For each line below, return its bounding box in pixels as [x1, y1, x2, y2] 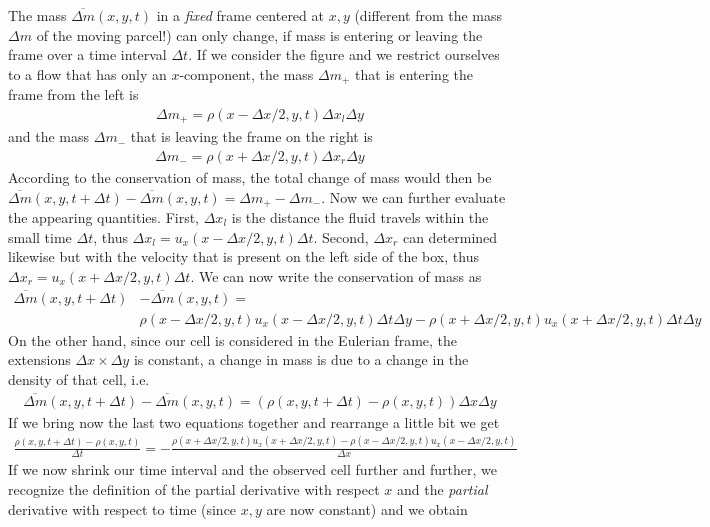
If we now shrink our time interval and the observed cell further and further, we [8, 459, 497, 480]
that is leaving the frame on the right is [130, 126, 373, 147]
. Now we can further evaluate [321, 186, 506, 207]
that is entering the [355, 63, 474, 84]
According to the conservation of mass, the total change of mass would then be [8, 166, 492, 187]
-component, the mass [179, 63, 314, 84]
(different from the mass [354, 5, 503, 25]
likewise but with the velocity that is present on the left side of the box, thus [8, 246, 479, 267]
